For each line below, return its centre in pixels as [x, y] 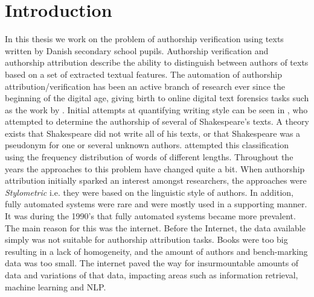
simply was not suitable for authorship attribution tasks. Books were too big [146, 239]
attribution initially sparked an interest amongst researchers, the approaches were [156, 180]
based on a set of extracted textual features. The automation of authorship [143, 74]
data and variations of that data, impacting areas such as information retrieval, [152, 275]
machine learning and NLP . [56, 286]
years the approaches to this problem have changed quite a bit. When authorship [155, 168]
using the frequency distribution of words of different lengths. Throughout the [149, 157]
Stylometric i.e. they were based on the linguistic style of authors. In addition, [149, 192]
